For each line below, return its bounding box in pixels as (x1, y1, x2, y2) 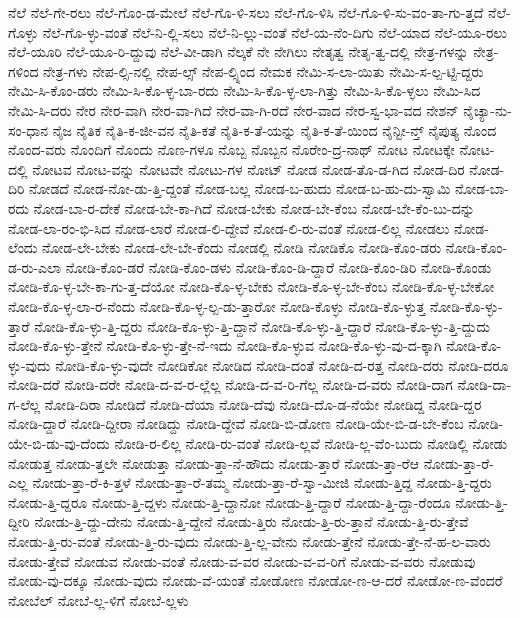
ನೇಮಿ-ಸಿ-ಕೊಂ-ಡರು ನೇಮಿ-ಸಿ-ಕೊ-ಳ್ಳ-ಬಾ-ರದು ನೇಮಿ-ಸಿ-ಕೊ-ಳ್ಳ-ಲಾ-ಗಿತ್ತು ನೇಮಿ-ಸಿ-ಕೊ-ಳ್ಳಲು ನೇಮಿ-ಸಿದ (8, 80, 481, 101)
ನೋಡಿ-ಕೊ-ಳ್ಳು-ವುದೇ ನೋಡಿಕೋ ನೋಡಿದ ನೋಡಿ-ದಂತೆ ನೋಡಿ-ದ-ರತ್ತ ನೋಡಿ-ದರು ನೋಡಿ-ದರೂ (55, 354, 509, 375)
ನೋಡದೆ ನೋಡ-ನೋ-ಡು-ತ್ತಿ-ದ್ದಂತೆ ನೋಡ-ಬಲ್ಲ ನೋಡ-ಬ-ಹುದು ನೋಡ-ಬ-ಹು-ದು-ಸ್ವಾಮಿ (29, 178, 451, 199)
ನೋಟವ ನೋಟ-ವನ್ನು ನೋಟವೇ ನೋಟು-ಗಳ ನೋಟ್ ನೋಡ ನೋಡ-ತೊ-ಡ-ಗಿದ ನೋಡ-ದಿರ (32, 158, 465, 179)
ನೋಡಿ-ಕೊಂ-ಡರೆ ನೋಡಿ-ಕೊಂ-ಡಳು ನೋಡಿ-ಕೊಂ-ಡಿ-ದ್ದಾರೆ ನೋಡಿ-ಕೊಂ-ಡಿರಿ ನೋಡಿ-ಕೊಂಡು (65, 256, 492, 277)
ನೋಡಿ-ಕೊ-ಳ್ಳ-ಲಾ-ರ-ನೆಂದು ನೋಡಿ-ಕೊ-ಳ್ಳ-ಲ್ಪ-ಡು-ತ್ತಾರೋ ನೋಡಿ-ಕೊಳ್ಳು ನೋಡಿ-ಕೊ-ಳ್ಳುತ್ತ (8, 295, 426, 316)
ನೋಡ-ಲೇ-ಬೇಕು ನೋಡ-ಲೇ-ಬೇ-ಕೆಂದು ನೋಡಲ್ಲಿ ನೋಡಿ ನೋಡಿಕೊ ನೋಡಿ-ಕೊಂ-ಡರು (41, 237, 442, 258)
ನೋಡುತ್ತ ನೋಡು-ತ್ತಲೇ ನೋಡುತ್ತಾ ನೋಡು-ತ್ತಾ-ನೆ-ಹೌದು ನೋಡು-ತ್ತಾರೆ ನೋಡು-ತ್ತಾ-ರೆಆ (8, 452, 420, 473)
